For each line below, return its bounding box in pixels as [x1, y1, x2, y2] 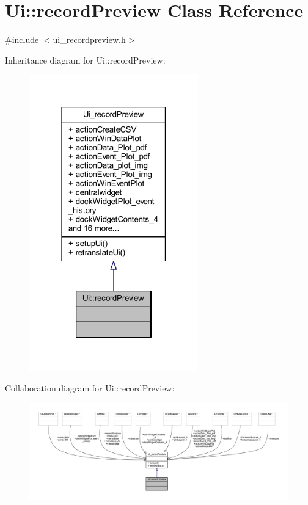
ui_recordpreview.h [53, 33, 126, 46]
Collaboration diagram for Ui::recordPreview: [5, 381, 175, 394]
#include [5, 33, 39, 46]
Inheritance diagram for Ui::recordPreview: [5, 53, 166, 66]
